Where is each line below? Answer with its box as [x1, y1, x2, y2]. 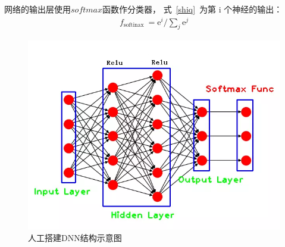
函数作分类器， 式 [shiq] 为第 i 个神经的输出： [102, 3, 283, 15]
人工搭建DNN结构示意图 [28, 232, 122, 244]
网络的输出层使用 [4, 3, 71, 15]
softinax [123, 22, 144, 29]
